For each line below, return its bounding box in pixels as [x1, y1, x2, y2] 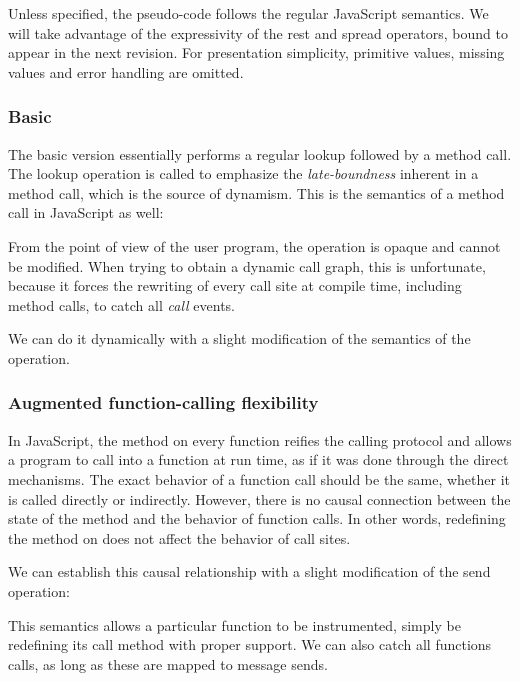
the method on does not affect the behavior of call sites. [8, 527, 351, 548]
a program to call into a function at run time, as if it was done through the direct [8, 449, 509, 470]
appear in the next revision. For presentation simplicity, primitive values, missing [8, 42, 505, 63]
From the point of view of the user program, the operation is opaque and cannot [8, 235, 501, 256]
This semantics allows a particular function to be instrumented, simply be [8, 614, 461, 635]
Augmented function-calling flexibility [8, 390, 319, 415]
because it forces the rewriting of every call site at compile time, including [8, 275, 462, 296]
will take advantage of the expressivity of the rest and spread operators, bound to [8, 22, 508, 43]
